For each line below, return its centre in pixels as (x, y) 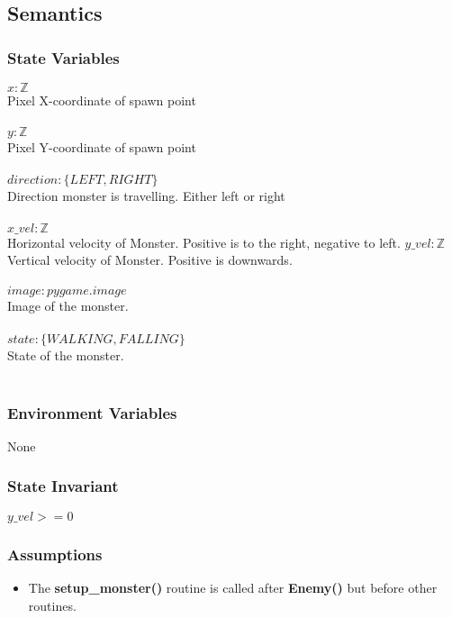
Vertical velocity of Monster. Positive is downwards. (150, 260)
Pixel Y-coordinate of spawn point (102, 147)
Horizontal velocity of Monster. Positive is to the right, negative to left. (204, 242)
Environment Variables (92, 412)
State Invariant (63, 486)
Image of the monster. (68, 306)
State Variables (63, 57)
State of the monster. (66, 354)
